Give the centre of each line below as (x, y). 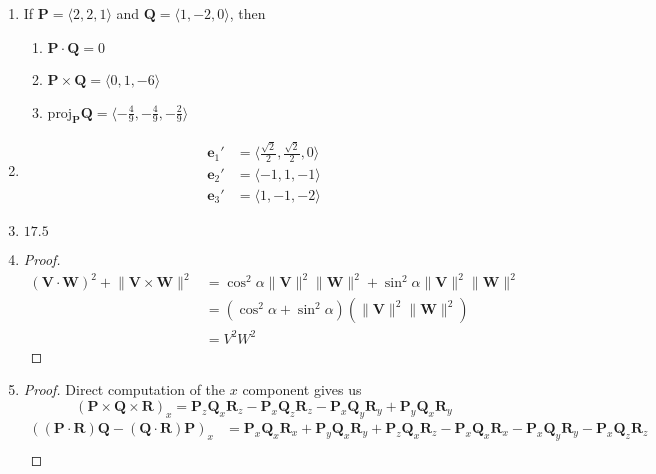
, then (247, 13)
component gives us (302, 389)
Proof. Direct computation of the (124, 389)
